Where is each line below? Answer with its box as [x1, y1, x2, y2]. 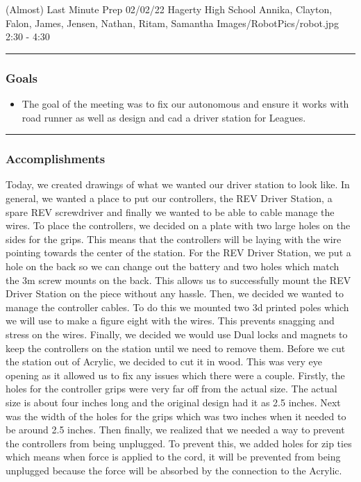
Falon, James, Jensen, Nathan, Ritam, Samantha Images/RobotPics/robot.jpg [6, 15, 339, 30]
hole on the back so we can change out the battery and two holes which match [6, 258, 339, 273]
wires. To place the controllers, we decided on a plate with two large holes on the [6, 218, 351, 233]
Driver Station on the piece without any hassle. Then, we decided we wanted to [6, 286, 344, 301]
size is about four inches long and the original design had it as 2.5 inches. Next [6, 394, 341, 409]
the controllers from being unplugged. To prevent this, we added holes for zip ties [6, 435, 352, 450]
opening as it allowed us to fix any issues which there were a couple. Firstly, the [6, 367, 345, 382]
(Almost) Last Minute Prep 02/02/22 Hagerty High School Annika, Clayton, [6, 2, 333, 16]
